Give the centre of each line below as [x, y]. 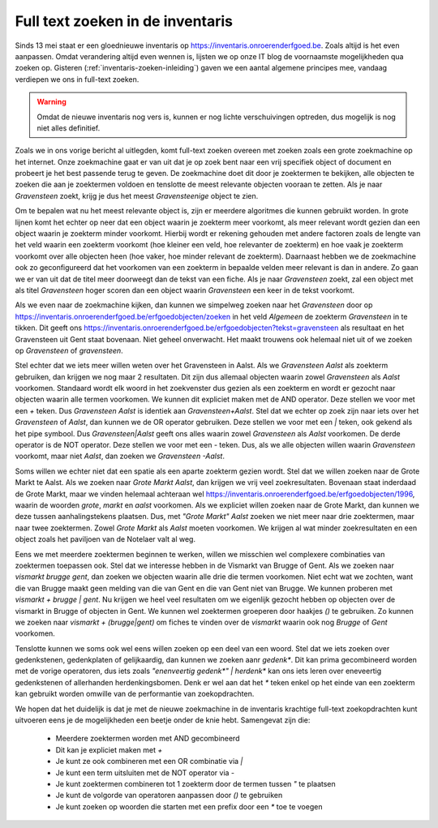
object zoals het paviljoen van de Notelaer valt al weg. [105, 539]
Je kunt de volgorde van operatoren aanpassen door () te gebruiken [169, 796]
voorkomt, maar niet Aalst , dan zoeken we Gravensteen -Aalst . [120, 456]
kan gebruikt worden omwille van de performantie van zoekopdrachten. [135, 694]
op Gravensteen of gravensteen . [69, 350]
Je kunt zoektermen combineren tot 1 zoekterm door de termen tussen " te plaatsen [195, 783]
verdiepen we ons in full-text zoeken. [77, 79]
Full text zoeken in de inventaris [124, 21]
